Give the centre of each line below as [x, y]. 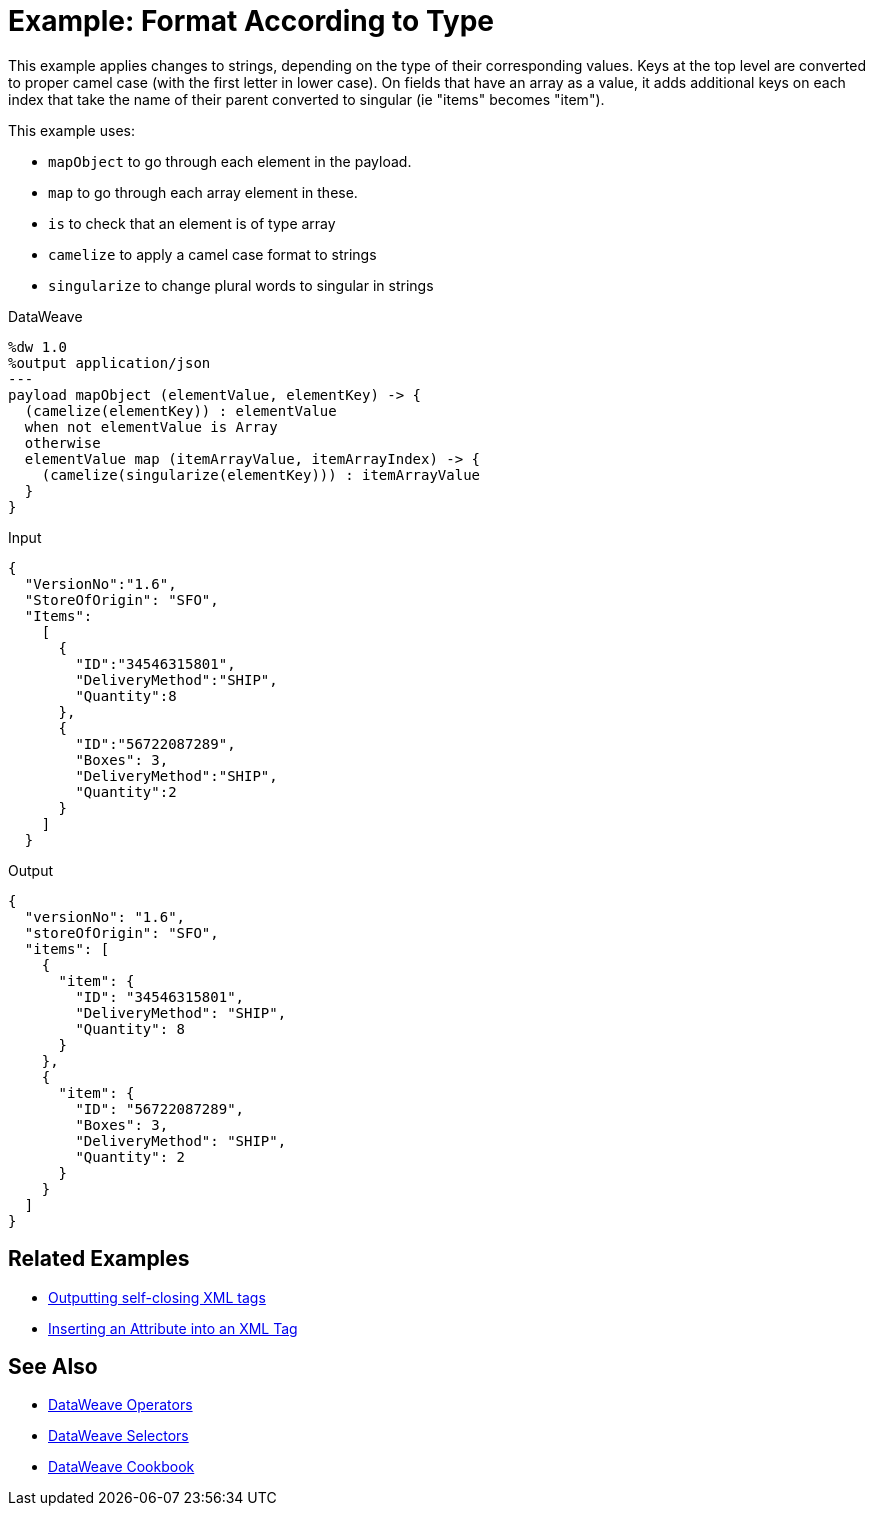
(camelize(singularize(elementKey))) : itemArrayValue [261, 474]
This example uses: [71, 130]
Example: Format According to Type [251, 21]
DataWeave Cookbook [121, 1467]
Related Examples [99, 1259]
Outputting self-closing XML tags [157, 1297]
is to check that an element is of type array [192, 223]
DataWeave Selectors [118, 1436]
